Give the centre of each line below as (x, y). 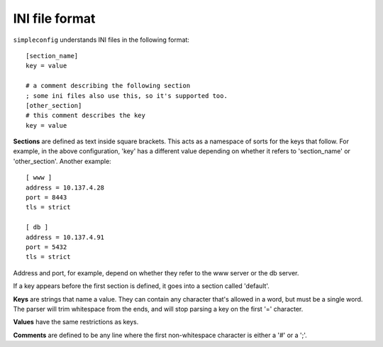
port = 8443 (46, 198)
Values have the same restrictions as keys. (76, 322)
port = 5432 (46, 247)
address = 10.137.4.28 (65, 187)
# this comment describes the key (85, 116)
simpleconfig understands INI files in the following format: (101, 40)
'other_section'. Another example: (62, 161)
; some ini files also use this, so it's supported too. (127, 95)
